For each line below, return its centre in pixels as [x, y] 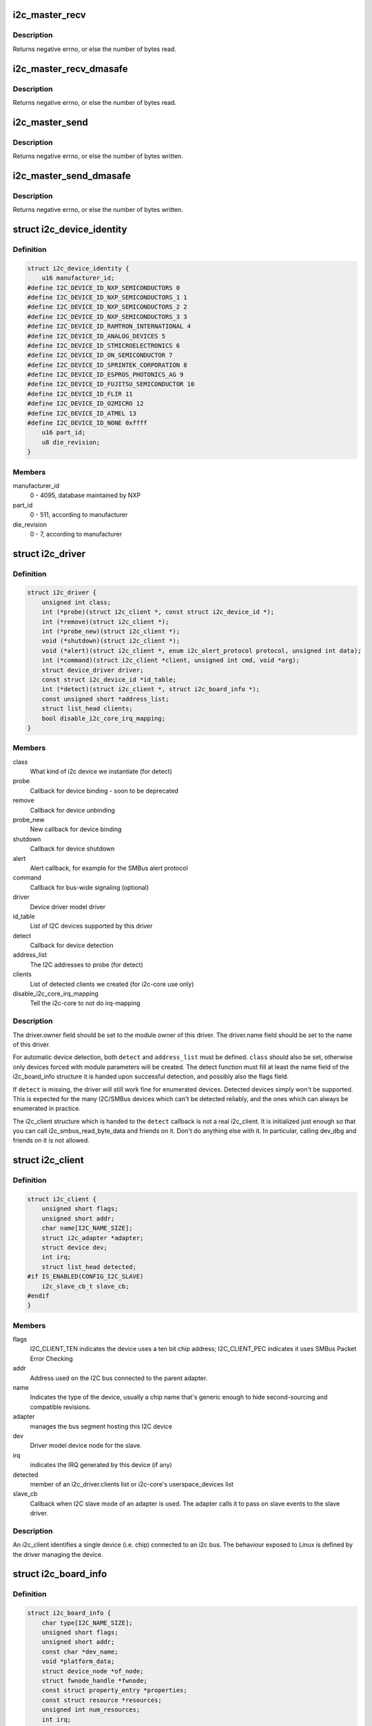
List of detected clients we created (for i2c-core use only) [112, 984]
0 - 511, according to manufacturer [79, 515]
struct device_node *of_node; [93, 1671]
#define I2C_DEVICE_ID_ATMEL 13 [82, 413]
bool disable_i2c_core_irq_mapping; [103, 718]
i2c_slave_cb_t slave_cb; [85, 1286]
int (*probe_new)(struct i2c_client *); [111, 631]
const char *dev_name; [80, 1651]
